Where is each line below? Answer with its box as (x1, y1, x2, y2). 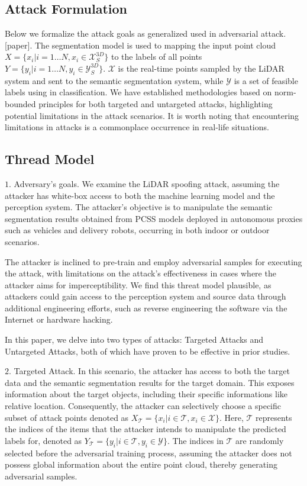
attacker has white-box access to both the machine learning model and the (5, 189, 275, 201)
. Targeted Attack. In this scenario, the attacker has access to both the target (9, 365, 290, 377)
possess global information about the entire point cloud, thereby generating (5, 458, 277, 471)
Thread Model (5, 150, 95, 168)
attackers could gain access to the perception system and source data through (5, 290, 286, 302)
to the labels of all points (111, 50, 202, 63)
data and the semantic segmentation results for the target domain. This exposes (5, 376, 295, 388)
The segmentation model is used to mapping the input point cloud (35, 38, 276, 51)
